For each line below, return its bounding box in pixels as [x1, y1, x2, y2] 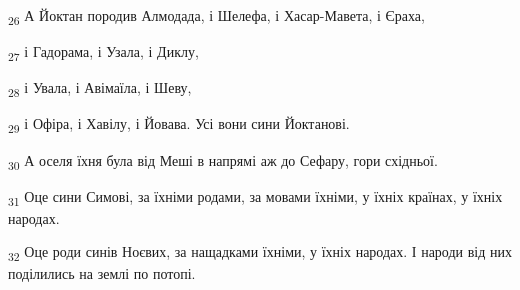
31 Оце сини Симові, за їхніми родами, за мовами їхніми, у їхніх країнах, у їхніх [8, 185, 503, 209]
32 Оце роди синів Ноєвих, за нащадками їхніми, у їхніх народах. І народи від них [8, 241, 513, 265]
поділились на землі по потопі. [8, 263, 196, 284]
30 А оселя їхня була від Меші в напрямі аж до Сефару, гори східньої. [8, 149, 438, 173]
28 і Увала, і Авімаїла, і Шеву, [8, 77, 192, 101]
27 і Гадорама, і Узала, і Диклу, [8, 41, 199, 64]
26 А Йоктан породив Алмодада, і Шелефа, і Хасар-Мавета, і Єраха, [8, 5, 425, 28]
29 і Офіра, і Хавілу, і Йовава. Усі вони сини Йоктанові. [8, 113, 350, 137]
